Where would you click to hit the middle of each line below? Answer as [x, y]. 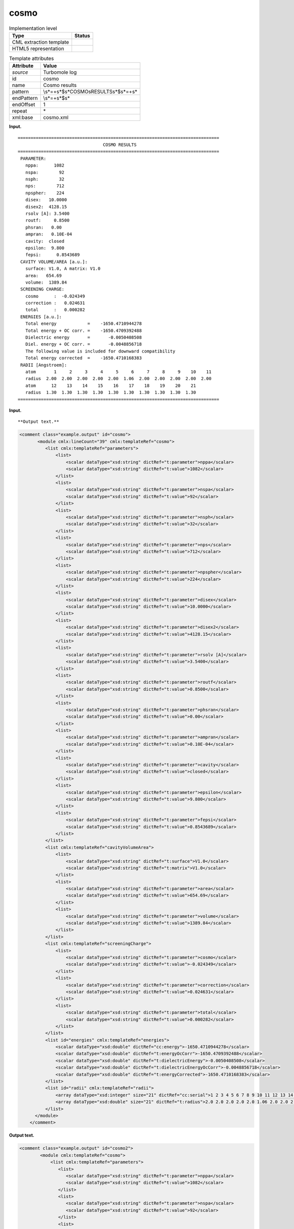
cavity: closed [45, 241]
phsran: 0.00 [44, 227]
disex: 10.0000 [46, 200]
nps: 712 [45, 186]
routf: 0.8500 [47, 220]
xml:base [23, 117]
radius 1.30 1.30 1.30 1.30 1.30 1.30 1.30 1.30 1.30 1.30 [110, 393]
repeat [20, 111]
